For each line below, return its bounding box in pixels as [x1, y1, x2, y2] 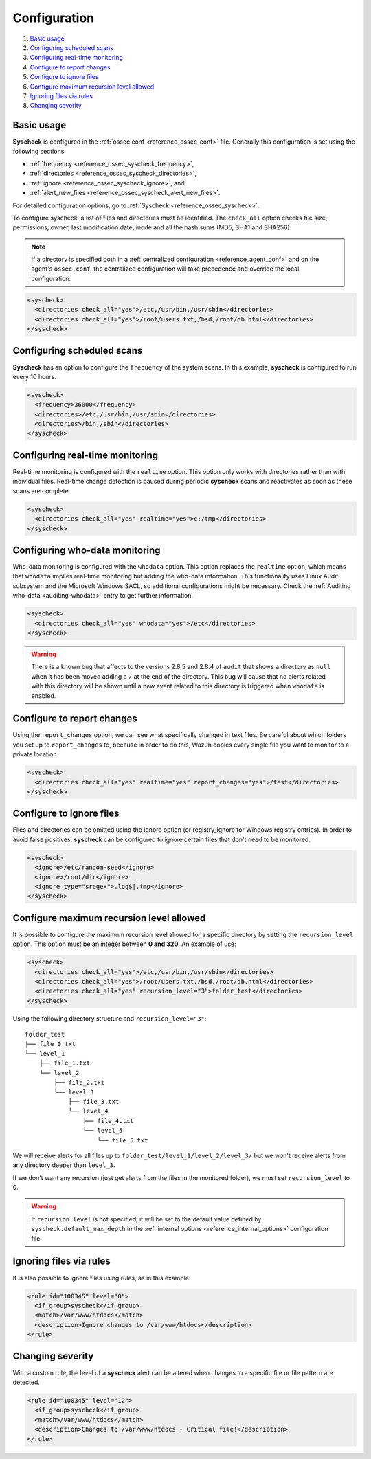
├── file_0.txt [25, 1040, 76, 1048]
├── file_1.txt [38, 1059, 91, 1067]
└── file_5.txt [97, 1136, 148, 1144]
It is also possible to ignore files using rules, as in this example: [12, 1274, 191, 1282]
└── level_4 [68, 1107, 109, 1116]
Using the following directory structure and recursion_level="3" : [12, 1014, 207, 1023]
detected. [12, 1378, 41, 1386]
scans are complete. [12, 486, 71, 495]
